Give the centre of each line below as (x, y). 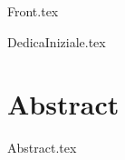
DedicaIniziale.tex (57, 41)
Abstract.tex (42, 148)
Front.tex (33, 11)
